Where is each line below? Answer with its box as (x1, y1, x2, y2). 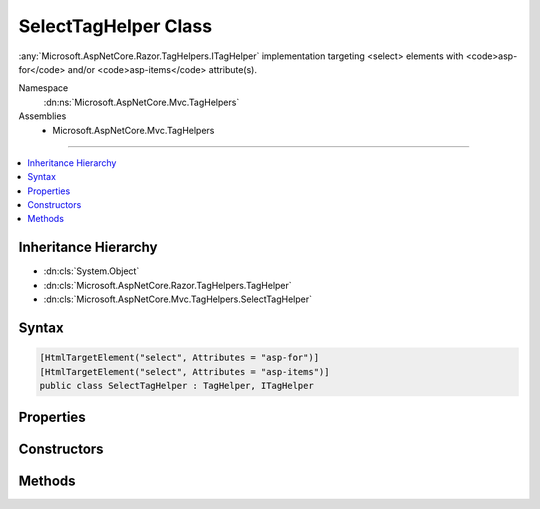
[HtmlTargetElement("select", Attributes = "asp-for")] (39, 352, 320, 364)
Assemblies (18, 110, 67, 122)
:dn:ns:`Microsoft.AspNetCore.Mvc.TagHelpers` (43, 96, 240, 108)
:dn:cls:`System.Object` (43, 265, 140, 277)
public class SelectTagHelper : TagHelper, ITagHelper (39, 380, 314, 391)
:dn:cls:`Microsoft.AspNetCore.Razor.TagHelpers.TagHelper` (43, 279, 292, 291)
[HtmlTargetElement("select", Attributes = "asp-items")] (39, 366, 330, 377)
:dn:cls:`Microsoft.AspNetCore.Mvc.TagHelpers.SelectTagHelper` (43, 293, 313, 305)
